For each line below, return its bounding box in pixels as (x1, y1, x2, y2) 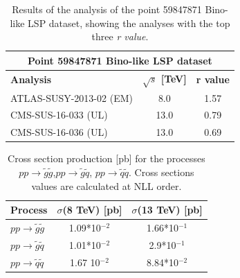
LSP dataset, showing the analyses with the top (28, 15, 230, 30)
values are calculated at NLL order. (31, 178, 182, 193)
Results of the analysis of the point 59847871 (12, 2, 202, 16)
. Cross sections (129, 165, 194, 180)
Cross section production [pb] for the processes (8, 151, 205, 166)
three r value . (91, 29, 149, 44)
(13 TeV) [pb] (137, 202, 203, 217)
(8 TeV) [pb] (62, 202, 122, 217)
